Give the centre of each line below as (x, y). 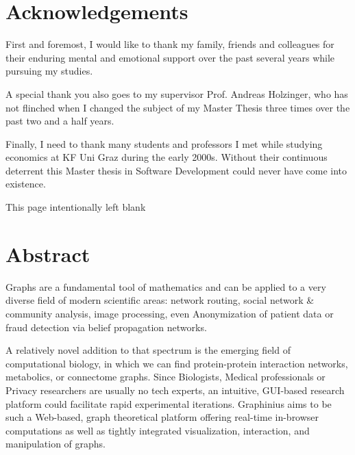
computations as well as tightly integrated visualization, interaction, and (158, 430)
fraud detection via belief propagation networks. (106, 327)
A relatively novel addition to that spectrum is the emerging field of (148, 350)
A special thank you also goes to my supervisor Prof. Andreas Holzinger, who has (177, 93)
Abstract (48, 253)
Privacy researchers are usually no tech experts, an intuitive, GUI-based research (175, 390)
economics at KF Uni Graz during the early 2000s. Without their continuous (167, 157)
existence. (26, 184)
